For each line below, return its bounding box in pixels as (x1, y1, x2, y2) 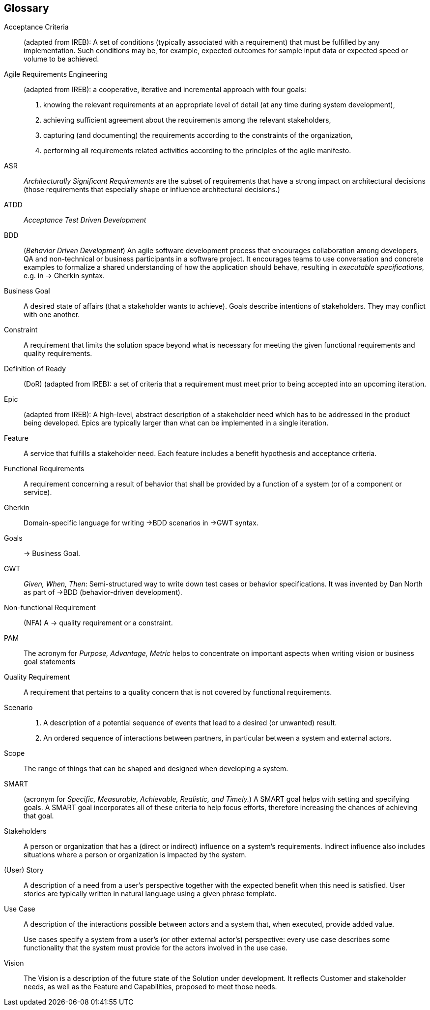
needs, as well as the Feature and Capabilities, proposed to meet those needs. (24, 982, 277, 991)
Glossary (4, 2, 49, 14)
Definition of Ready (4, 364, 66, 373)
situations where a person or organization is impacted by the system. (24, 850, 247, 859)
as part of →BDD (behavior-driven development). (24, 588, 182, 597)
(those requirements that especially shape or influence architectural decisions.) (24, 185, 280, 194)
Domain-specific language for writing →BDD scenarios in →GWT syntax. (24, 519, 258, 527)
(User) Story (4, 866, 44, 875)
